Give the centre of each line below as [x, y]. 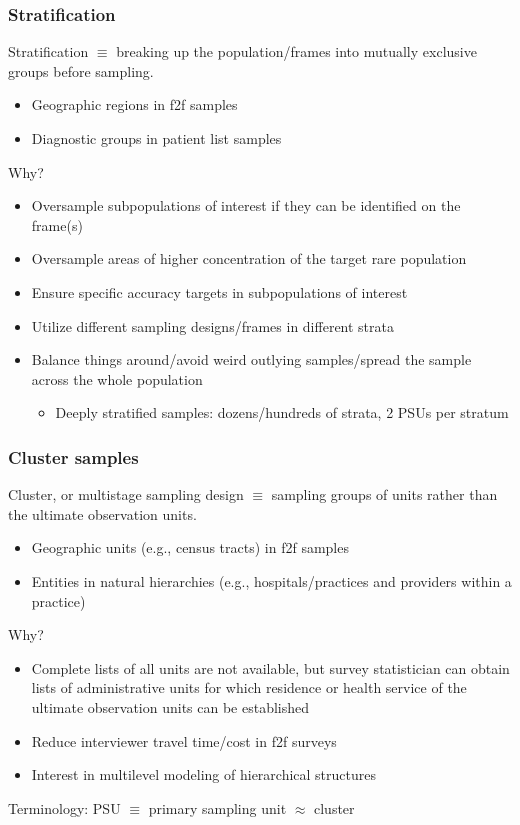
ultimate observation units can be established [170, 706]
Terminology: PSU [64, 807]
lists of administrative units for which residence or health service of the [249, 687]
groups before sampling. [81, 70]
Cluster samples [73, 456]
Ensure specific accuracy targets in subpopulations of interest [219, 291]
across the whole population [117, 378]
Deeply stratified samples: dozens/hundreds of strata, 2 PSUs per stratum [282, 412]
